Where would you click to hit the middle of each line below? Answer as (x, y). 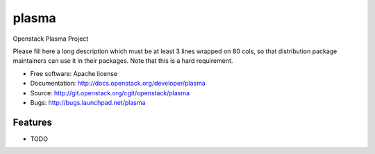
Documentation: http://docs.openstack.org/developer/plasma (118, 84)
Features (32, 122)
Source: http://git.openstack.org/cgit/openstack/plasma (110, 93)
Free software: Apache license (74, 73)
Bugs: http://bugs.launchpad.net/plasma (88, 102)
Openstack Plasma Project (51, 39)
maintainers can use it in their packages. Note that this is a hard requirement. (123, 61)
